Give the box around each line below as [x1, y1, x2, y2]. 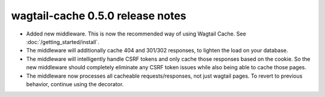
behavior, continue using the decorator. [26, 80, 124, 87]
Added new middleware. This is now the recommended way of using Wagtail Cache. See [26, 30, 246, 37]
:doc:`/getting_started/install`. [26, 38, 99, 45]
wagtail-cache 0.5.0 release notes [11, 9, 187, 22]
